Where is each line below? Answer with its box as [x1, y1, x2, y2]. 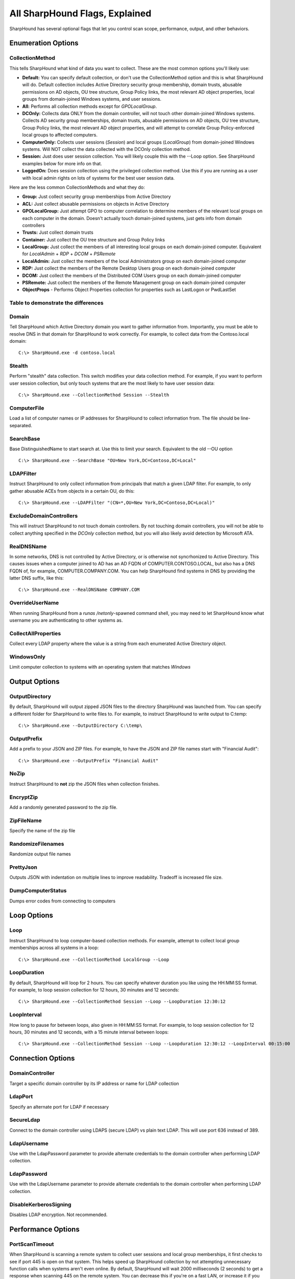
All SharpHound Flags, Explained [9, 8, 152, 19]
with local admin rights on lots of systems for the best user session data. [22, 174, 175, 181]
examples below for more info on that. [22, 160, 102, 166]
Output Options [9, 677, 60, 686]
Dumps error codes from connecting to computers [9, 898, 116, 904]
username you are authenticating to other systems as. [9, 617, 123, 623]
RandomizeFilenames [9, 840, 64, 847]
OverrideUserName [9, 599, 59, 606]
